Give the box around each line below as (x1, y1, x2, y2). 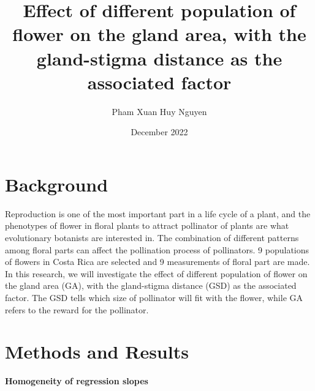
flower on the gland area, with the (12, 21, 306, 47)
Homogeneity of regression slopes (5, 374, 148, 387)
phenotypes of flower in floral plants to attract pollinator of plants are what (5, 219, 289, 232)
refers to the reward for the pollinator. (5, 303, 149, 316)
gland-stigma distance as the (36, 45, 283, 70)
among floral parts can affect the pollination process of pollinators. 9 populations (5, 243, 309, 256)
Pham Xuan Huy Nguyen (112, 105, 207, 117)
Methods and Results (5, 339, 189, 364)
